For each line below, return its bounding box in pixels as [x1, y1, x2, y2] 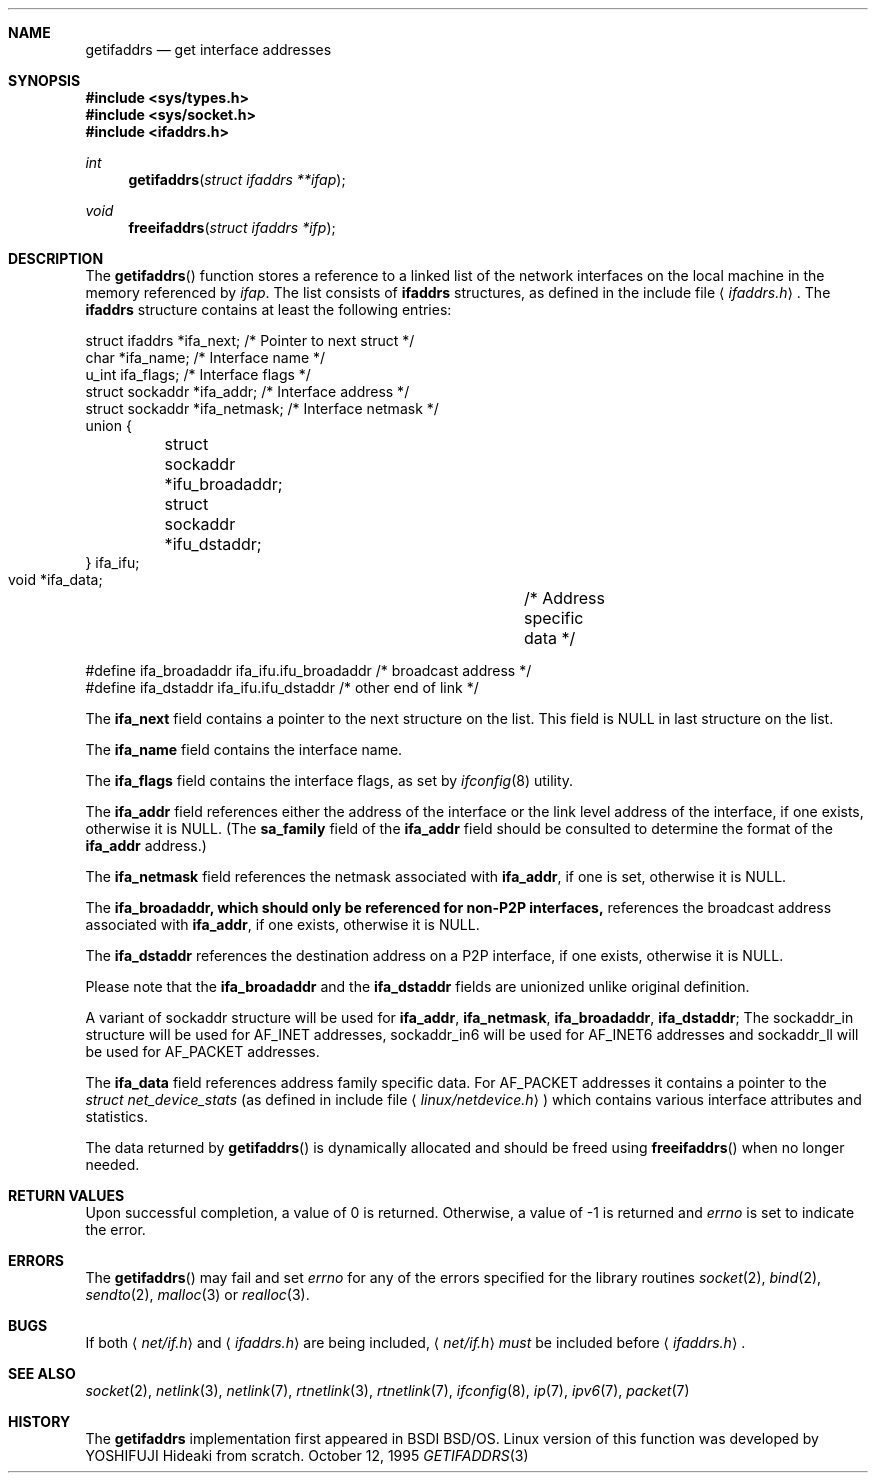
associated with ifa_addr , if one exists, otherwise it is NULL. [85, 916, 480, 933]
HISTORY [8, 1413, 71, 1430]
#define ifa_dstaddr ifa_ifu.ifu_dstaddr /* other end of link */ [85, 679, 479, 696]
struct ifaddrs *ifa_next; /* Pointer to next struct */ [85, 332, 415, 349]
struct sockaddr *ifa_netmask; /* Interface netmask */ [85, 400, 439, 417]
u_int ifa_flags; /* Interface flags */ [85, 366, 311, 383]
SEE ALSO [8, 1365, 76, 1382]
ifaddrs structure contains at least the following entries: [85, 301, 452, 318]
